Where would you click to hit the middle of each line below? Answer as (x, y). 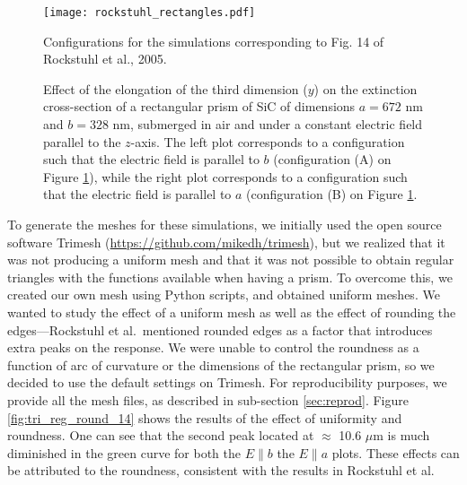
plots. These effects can (396, 452)
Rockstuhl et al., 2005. (105, 59)
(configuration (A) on (332, 159)
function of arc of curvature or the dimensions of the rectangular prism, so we (221, 364)
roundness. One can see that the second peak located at (161, 435)
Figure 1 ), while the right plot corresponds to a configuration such (225, 176)
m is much (401, 435)
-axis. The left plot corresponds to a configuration (268, 141)
